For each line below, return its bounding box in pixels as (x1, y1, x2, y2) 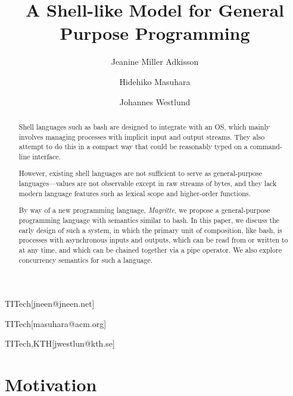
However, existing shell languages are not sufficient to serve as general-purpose (18, 168, 262, 178)
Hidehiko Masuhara (119, 75, 191, 87)
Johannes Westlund (119, 95, 191, 108)
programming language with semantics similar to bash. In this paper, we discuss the (18, 215, 280, 225)
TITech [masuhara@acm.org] (5, 317, 107, 329)
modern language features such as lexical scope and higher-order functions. (18, 188, 251, 198)
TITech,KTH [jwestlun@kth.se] (5, 337, 115, 350)
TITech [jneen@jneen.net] (5, 297, 95, 310)
